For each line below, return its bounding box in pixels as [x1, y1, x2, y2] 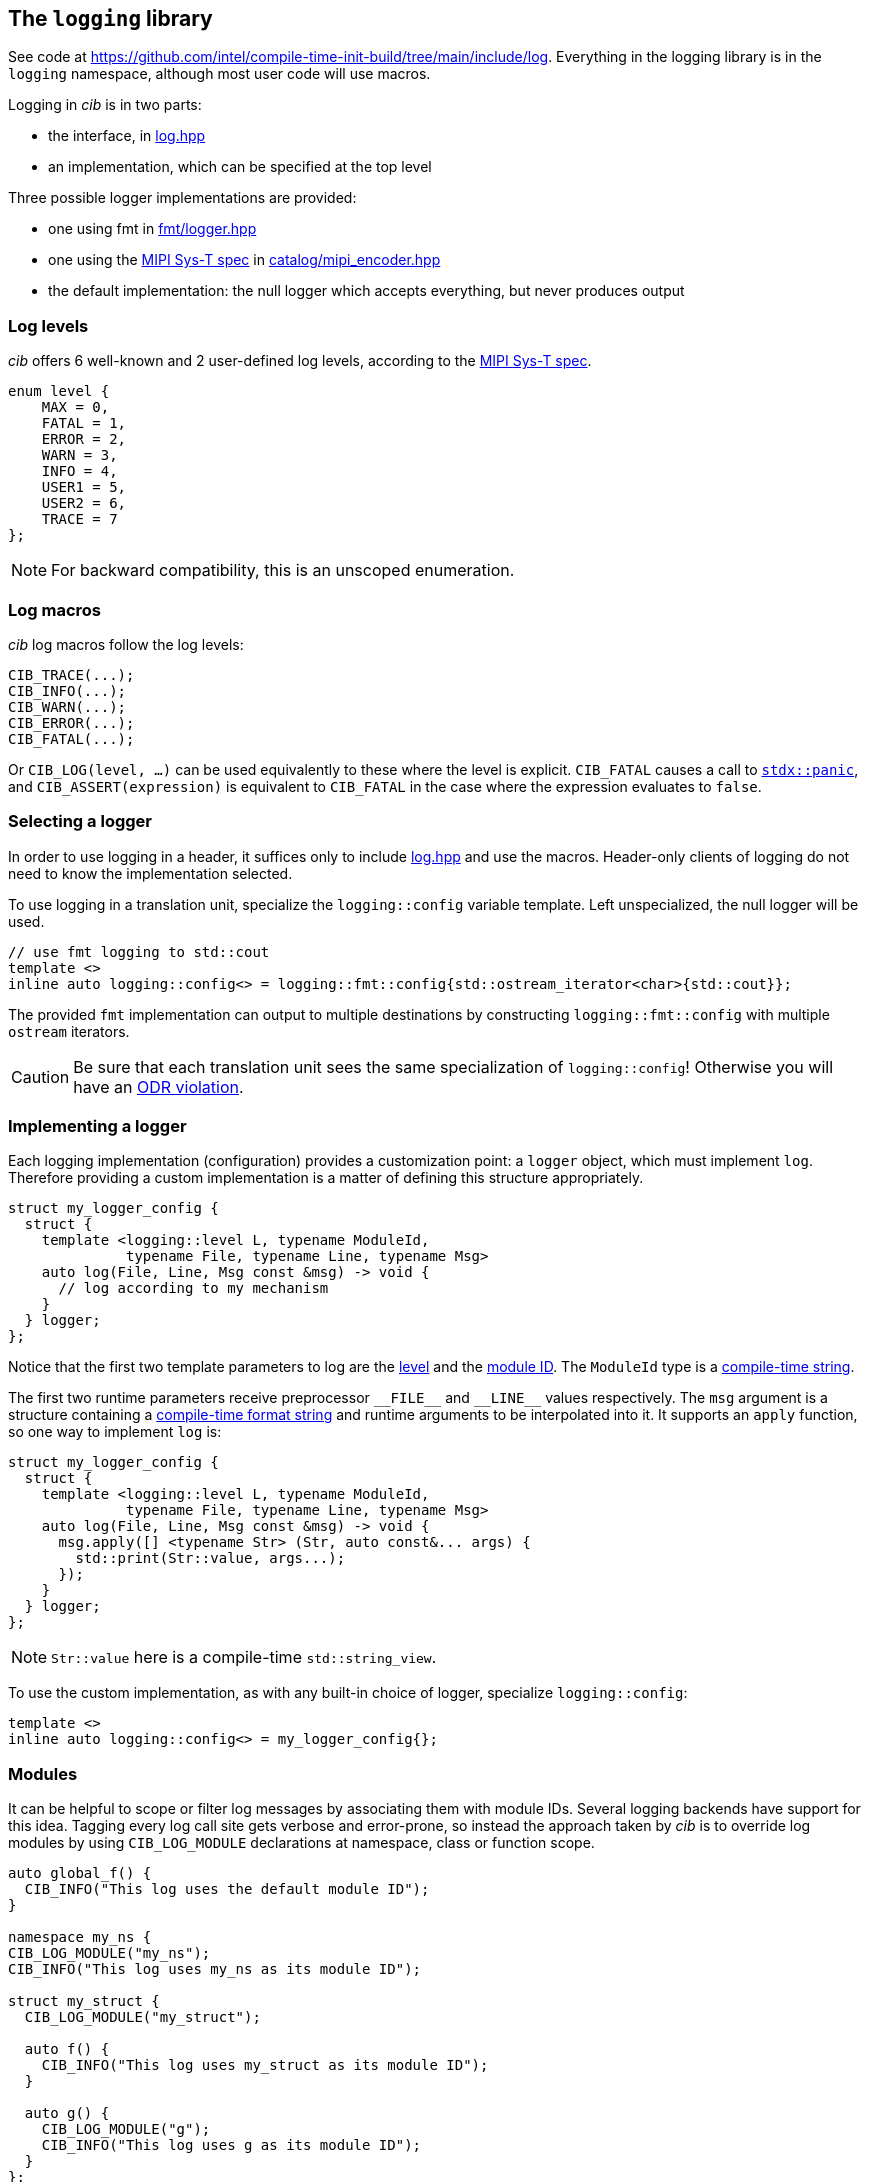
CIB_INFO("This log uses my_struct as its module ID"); [41, 2057, 489, 2074]
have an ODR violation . [73, 1076, 244, 1097]
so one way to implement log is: [8, 1423, 222, 1441]
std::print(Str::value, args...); [75, 1550, 346, 1567]
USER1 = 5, [41, 479, 127, 496]
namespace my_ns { [8, 1929, 152, 1946]
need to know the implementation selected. [8, 864, 293, 882]
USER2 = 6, [41, 495, 127, 512]
